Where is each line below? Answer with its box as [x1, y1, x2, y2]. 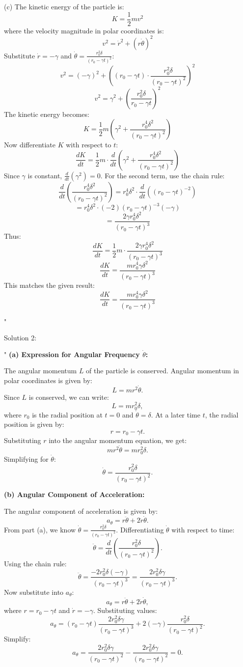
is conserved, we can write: [28, 391, 109, 402]
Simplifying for [4, 453, 49, 464]
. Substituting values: [93, 605, 157, 615]
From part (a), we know [4, 524, 76, 534]
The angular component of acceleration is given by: [4, 505, 158, 516]
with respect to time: [171, 524, 235, 534]
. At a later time [151, 409, 200, 419]
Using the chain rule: [4, 558, 67, 568]
